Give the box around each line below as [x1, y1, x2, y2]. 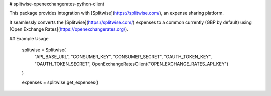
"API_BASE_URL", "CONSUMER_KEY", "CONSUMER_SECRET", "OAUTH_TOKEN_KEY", [34, 54, 212, 60]
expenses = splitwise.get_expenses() [22, 79, 99, 85]
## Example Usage [9, 35, 49, 41]
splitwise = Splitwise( [22, 47, 66, 53]
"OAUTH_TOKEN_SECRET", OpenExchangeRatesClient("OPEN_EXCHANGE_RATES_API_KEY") [34, 61, 229, 67]
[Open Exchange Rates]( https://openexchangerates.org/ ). [9, 26, 129, 32]
